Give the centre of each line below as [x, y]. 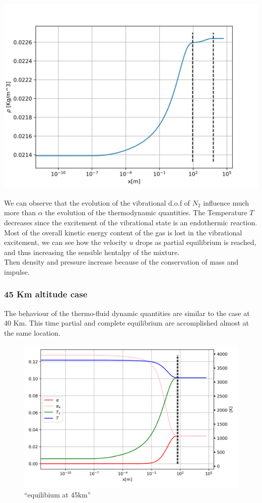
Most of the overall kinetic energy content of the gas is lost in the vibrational [123, 232]
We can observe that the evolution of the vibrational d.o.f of [97, 202]
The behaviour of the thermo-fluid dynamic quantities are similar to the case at [127, 313]
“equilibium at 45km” [58, 495]
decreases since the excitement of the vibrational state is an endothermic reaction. [131, 222]
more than [20, 212]
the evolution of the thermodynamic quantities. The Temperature [146, 212]
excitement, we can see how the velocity [65, 242]
